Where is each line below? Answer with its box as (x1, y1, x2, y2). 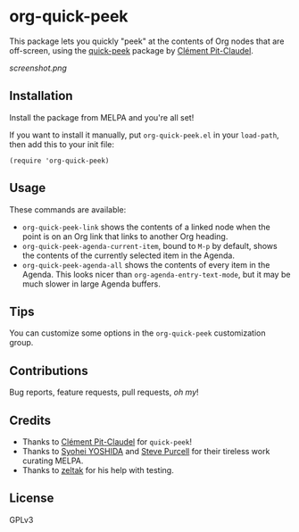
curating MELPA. (21, 455, 84, 466)
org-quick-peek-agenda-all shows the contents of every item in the (21, 259, 270, 270)
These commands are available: (9, 204, 127, 215)
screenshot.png (9, 62, 67, 73)
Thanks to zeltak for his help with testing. (21, 465, 174, 475)
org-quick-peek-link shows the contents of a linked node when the (21, 221, 270, 232)
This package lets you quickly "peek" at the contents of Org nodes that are (9, 36, 285, 46)
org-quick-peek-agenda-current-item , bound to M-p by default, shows (21, 240, 278, 251)
